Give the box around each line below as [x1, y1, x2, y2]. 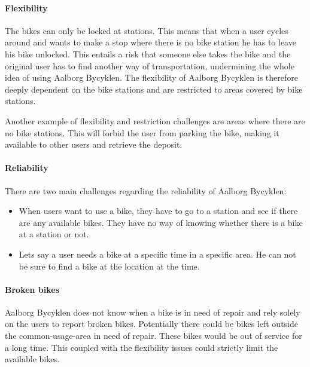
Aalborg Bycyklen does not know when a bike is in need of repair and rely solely [5, 305, 300, 318]
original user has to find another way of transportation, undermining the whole [5, 59, 294, 72]
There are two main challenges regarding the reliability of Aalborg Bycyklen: [5, 184, 287, 197]
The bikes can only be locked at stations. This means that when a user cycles [5, 24, 288, 36]
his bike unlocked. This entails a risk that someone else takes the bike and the [5, 47, 291, 60]
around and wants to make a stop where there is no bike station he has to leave [5, 36, 296, 48]
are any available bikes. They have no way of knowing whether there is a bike [19, 216, 303, 228]
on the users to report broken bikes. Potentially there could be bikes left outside [5, 317, 298, 330]
